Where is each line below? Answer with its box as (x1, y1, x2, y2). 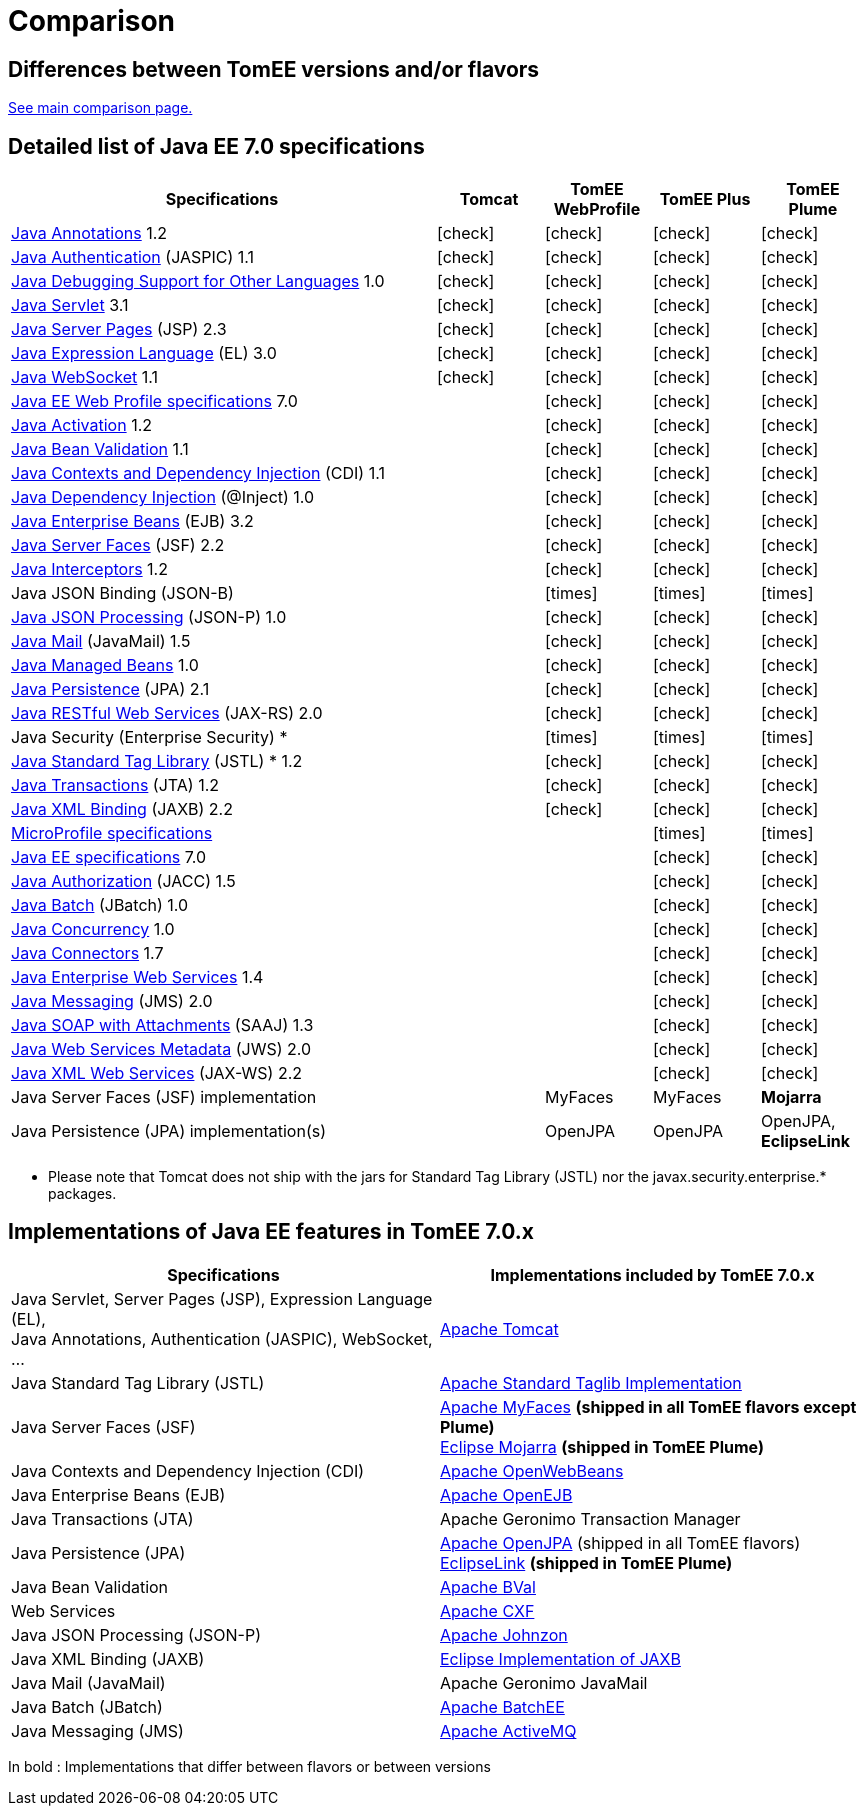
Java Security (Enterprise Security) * (11, 727, 288, 748)
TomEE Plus (659, 189, 751, 210)
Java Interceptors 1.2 (11, 559, 168, 580)
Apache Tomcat (440, 1318, 559, 1339)
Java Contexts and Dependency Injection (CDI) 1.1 (11, 463, 385, 484)
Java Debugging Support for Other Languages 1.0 (11, 271, 385, 292)
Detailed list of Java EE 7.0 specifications (8, 133, 425, 159)
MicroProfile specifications (11, 823, 213, 844)
